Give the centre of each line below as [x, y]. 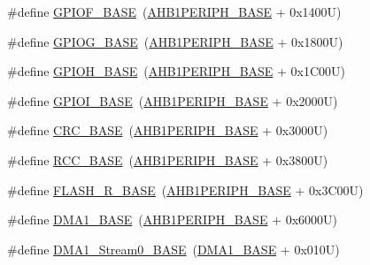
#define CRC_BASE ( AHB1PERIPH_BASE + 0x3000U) [168, 130]
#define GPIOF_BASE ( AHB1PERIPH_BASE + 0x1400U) [174, 11]
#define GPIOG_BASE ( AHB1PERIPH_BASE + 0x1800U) [175, 41]
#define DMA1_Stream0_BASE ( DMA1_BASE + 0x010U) [173, 249]
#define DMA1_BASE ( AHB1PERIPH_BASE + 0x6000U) [172, 220]
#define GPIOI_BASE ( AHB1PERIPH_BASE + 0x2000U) [173, 100]
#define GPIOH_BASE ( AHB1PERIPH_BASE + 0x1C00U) [177, 71]
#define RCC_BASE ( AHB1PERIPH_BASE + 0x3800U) [168, 159]
